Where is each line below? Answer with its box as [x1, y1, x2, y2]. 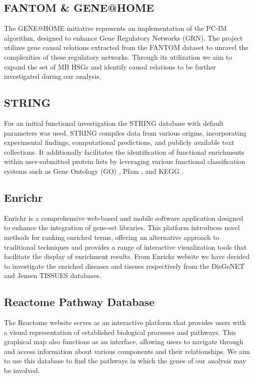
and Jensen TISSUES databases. [4, 270, 101, 281]
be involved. [4, 365, 40, 376]
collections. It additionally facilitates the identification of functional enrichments [4, 146, 245, 157]
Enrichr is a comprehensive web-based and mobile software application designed [4, 212, 243, 223]
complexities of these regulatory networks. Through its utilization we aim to [4, 51, 232, 62]
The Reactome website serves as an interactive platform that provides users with [4, 317, 246, 328]
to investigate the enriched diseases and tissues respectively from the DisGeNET [4, 260, 245, 271]
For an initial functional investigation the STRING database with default [4, 118, 224, 128]
